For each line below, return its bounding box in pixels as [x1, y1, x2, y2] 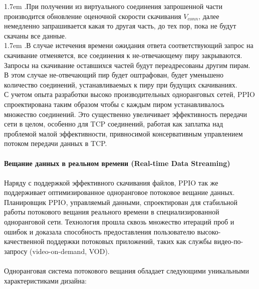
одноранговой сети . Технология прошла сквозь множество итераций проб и [4, 216, 234, 227]
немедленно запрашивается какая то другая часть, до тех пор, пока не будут [4, 20, 236, 31]
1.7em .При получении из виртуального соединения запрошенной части [4, 1, 222, 11]
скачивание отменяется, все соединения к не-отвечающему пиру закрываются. [4, 49, 242, 60]
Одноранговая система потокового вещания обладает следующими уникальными [4, 265, 249, 276]
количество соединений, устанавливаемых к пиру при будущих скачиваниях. [4, 79, 237, 89]
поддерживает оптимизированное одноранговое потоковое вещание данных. [4, 187, 235, 197]
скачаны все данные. [4, 30, 67, 40]
